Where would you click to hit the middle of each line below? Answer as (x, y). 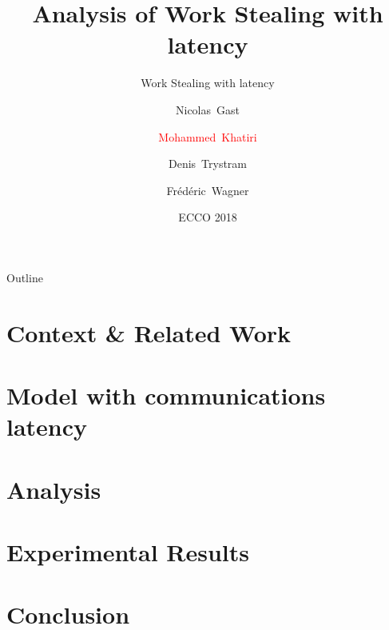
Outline (25, 277)
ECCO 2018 (208, 217)
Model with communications (166, 395)
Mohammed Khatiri (208, 136)
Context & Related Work (149, 332)
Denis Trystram (208, 163)
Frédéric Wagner (208, 190)
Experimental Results (128, 551)
